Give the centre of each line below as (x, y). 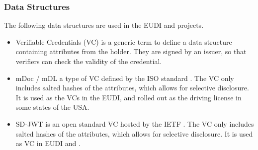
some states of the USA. (52, 107)
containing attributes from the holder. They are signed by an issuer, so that (131, 51)
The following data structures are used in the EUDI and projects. (104, 25)
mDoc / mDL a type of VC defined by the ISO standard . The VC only (125, 78)
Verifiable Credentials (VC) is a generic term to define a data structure (124, 41)
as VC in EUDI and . (48, 143)
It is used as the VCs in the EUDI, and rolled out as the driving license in (129, 97)
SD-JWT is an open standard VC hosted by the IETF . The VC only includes (135, 123)
